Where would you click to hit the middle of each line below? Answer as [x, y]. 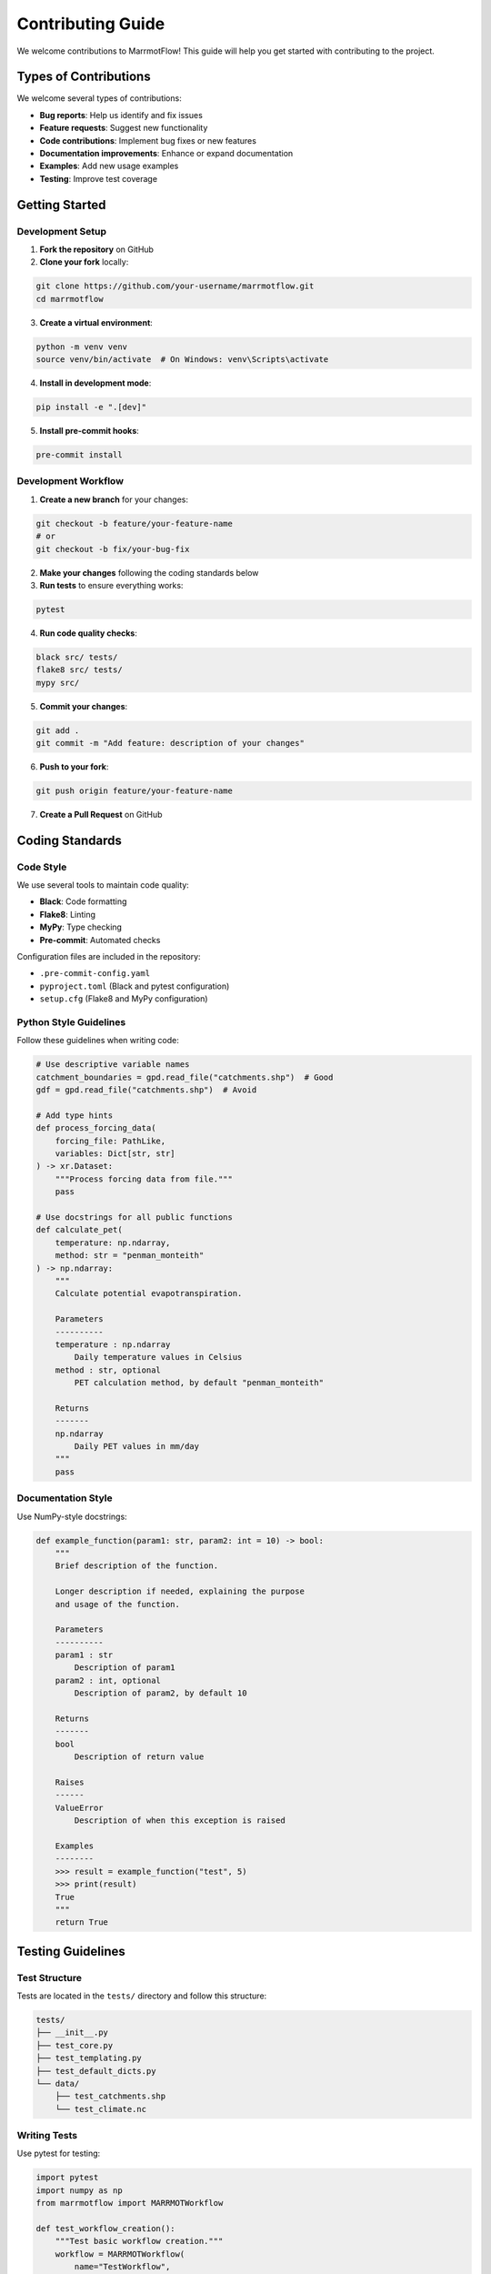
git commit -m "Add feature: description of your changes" [170, 743]
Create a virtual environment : [96, 322]
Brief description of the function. [136, 1566]
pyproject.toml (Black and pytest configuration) [135, 986]
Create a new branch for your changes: [114, 499]
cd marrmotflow [70, 299]
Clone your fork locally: [84, 262]
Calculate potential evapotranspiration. [149, 1293]
